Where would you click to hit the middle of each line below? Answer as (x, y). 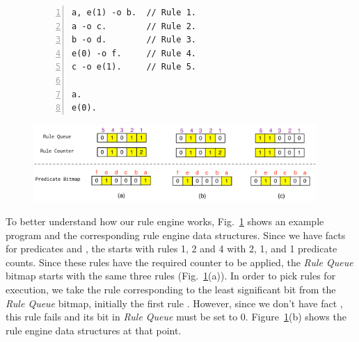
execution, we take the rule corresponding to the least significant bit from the (171, 289)
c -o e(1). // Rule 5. (134, 67)
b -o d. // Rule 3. (134, 40)
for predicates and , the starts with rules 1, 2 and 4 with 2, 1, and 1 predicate (171, 249)
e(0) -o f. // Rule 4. (134, 53)
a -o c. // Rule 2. (134, 26)
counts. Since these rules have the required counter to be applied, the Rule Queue (179, 262)
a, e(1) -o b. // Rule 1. (134, 13)
